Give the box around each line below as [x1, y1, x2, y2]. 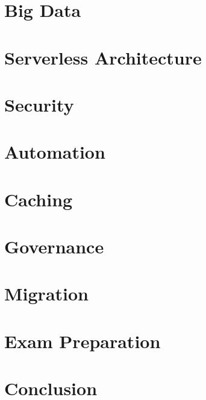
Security [4, 92, 74, 116]
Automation [4, 139, 105, 164]
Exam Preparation [4, 328, 161, 353]
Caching [4, 186, 73, 211]
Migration [4, 281, 89, 306]
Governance [4, 234, 104, 259]
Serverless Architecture [4, 45, 202, 69]
